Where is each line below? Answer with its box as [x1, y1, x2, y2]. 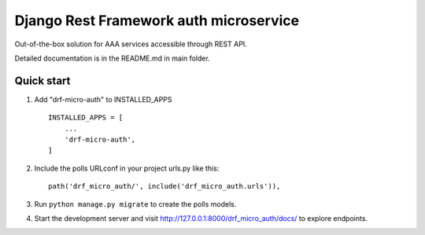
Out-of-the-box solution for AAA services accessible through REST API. [14, 39, 247, 49]
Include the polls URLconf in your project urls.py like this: [34, 163, 220, 173]
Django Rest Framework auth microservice [14, 12, 299, 29]
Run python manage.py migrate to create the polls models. [34, 199, 237, 208]
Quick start [14, 74, 71, 87]
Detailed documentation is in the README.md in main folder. [14, 53, 210, 63]
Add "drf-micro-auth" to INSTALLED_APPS [34, 94, 172, 104]
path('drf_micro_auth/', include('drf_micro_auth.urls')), [48, 182, 281, 191]
